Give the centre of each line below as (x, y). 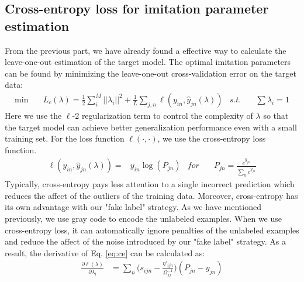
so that (276, 115)
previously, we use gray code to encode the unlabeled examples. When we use (144, 219)
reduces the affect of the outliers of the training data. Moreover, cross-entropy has (151, 195)
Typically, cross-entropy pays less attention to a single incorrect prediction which (150, 184)
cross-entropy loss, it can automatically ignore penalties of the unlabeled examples (152, 230)
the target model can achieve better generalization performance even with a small (151, 127)
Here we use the (33, 115)
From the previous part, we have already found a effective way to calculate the (146, 50)
